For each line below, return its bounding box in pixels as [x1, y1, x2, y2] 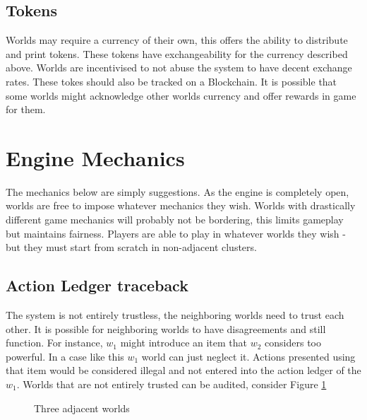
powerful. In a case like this [6, 349, 124, 363]
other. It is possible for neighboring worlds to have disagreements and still [6, 321, 326, 336]
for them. [6, 102, 46, 117]
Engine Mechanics [6, 143, 185, 172]
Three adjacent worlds [34, 400, 130, 415]
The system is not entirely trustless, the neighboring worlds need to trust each [6, 308, 344, 322]
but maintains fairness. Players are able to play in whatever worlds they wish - [6, 226, 346, 240]
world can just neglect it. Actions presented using [141, 349, 356, 363]
